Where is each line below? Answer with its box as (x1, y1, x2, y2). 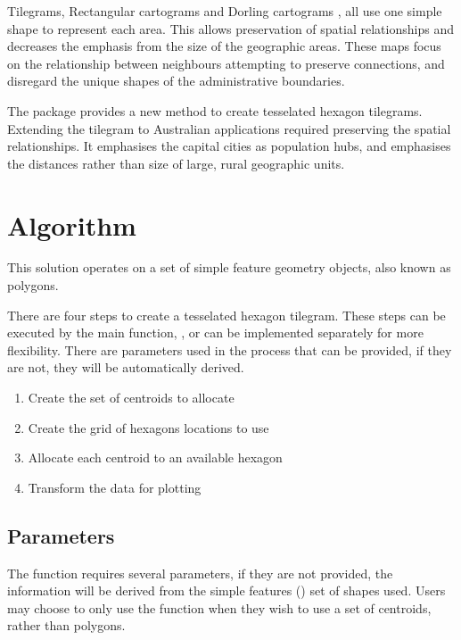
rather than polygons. (7, 616, 126, 635)
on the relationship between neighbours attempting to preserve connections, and (7, 54, 445, 72)
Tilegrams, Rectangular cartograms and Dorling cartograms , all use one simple (7, 2, 442, 20)
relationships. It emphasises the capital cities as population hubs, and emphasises (7, 137, 451, 155)
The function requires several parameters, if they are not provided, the (7, 563, 393, 582)
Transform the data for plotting (28, 478, 202, 496)
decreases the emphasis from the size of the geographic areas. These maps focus (7, 37, 441, 55)
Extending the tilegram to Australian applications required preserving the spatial (7, 119, 451, 137)
